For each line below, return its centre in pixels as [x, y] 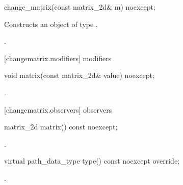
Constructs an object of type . [51, 24]
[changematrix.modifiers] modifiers [58, 58]
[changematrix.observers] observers [58, 109]
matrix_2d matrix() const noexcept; [61, 127]
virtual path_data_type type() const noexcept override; [92, 161]
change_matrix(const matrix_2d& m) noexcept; [80, 7]
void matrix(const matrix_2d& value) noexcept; [79, 75]
